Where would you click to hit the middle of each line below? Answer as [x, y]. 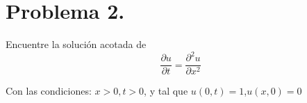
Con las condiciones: [49, 91]
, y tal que [166, 91]
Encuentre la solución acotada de [76, 44]
